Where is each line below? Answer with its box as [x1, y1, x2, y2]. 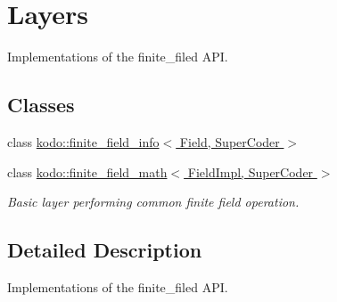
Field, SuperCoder [179, 132, 280, 151]
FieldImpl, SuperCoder [187, 162, 314, 181]
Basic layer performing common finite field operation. [7, 192, 300, 211]
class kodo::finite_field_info [7, 132, 160, 151]
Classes [7, 91, 75, 118]
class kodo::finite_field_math [7, 162, 168, 181]
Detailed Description [7, 236, 202, 264]
